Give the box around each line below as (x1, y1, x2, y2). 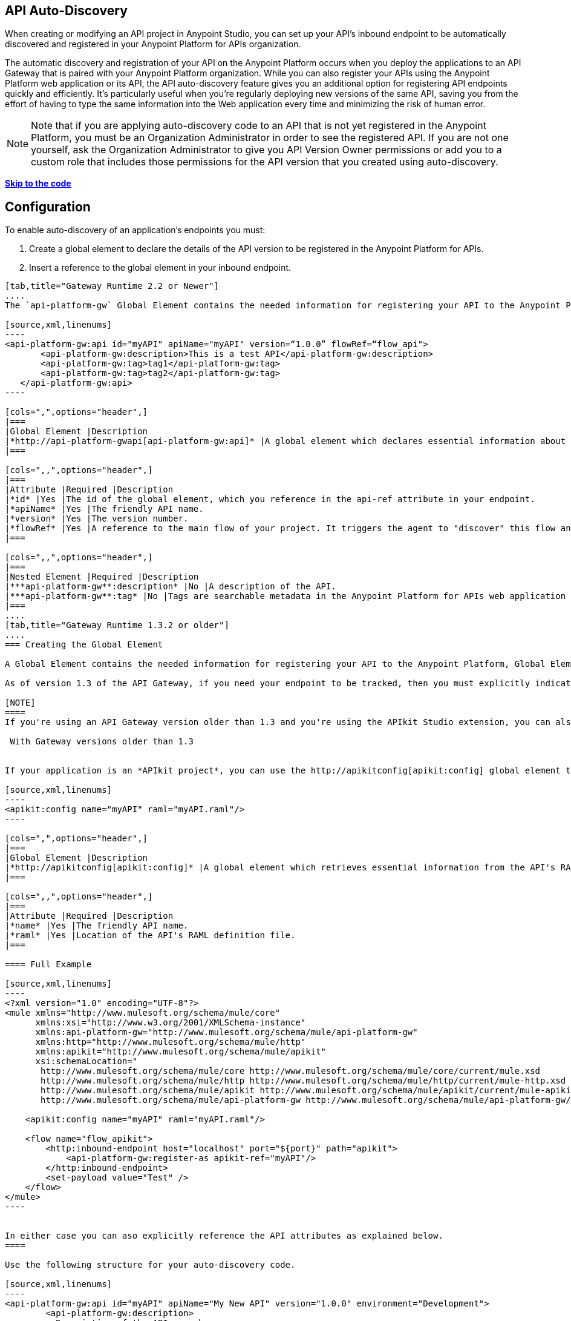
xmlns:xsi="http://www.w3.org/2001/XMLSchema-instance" (35, 1018, 306, 1028)
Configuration (5, 199, 91, 214)
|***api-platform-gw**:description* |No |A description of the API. (5, 581, 336, 592)
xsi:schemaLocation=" (35, 1056, 138, 1067)
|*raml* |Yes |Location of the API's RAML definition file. (5, 930, 296, 941)
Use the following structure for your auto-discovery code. (5, 1260, 296, 1270)
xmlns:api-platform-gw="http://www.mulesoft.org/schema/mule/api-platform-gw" (35, 1027, 418, 1038)
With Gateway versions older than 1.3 (10, 737, 194, 747)
